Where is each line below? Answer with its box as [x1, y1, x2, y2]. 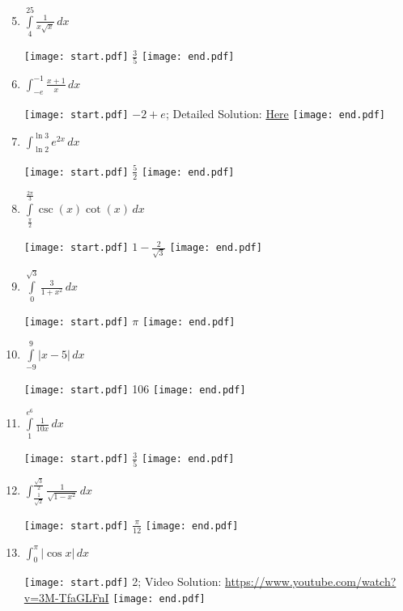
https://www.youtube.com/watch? [225, 573, 397, 590]
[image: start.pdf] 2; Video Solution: [23, 573, 222, 590]
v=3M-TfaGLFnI [23, 589, 109, 606]
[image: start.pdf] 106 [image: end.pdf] [23, 380, 246, 397]
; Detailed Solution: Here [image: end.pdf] [165, 104, 386, 121]
